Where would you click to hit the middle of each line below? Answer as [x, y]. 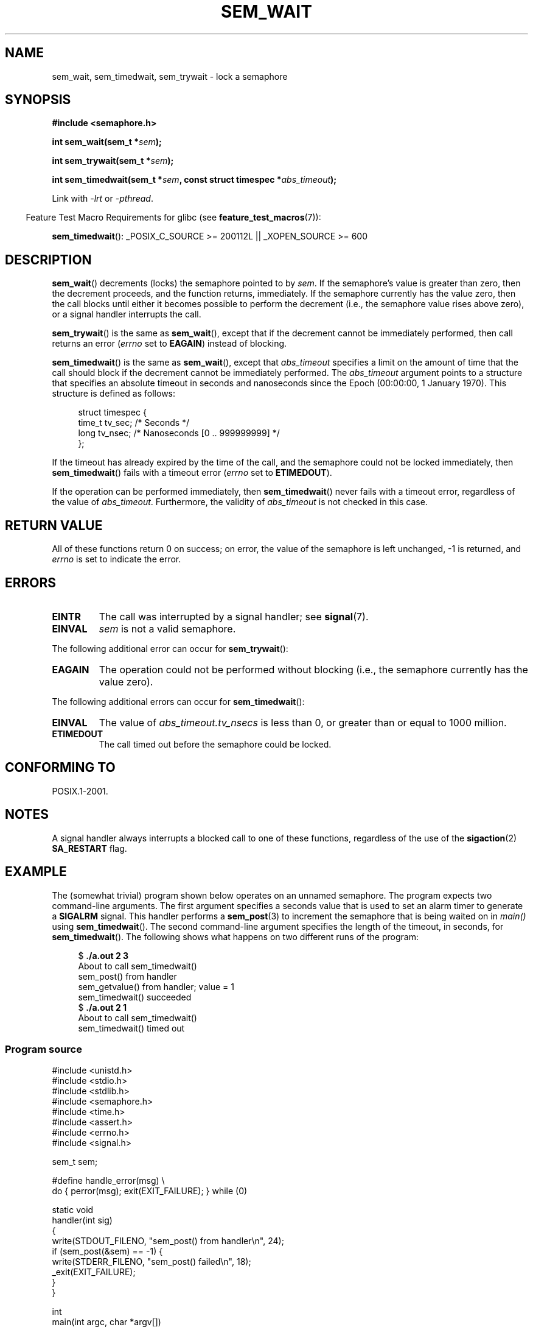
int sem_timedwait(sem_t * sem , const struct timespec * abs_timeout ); [194, 180]
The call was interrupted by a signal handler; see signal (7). [234, 616]
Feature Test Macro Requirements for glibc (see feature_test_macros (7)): [173, 218]
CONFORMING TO [60, 768]
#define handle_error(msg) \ [108, 1181]
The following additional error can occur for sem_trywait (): [170, 648]
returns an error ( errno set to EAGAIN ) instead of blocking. [169, 344]
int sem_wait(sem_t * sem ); [107, 142]
